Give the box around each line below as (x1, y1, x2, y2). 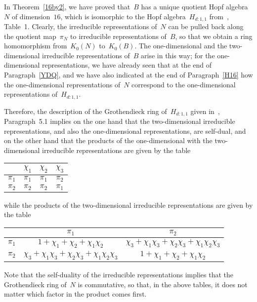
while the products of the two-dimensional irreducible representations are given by (4, 199, 253, 210)
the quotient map (4, 31, 56, 41)
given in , (190, 106, 220, 116)
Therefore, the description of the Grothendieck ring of (4, 106, 167, 116)
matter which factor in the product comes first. (4, 289, 147, 299)
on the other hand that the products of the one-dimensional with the (4, 135, 213, 146)
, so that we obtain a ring (175, 31, 253, 41)
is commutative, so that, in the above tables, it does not (78, 279, 248, 289)
